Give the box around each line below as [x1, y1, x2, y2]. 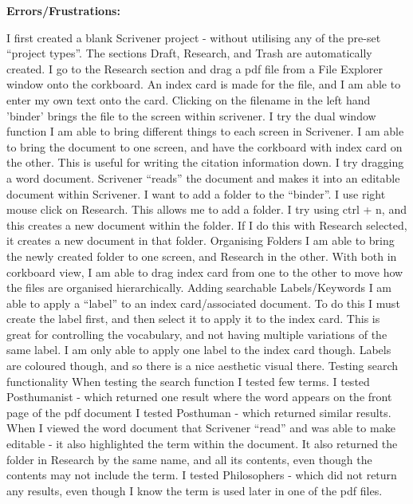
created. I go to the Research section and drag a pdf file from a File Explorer [6, 60, 383, 77]
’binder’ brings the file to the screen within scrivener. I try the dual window [6, 107, 376, 124]
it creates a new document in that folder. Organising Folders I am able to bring [6, 232, 395, 249]
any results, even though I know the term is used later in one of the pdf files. [6, 482, 383, 498]
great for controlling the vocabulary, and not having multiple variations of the [6, 325, 387, 342]
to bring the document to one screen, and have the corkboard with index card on [6, 138, 403, 155]
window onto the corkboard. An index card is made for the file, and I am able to [6, 76, 401, 93]
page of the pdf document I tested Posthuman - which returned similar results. [6, 404, 391, 420]
